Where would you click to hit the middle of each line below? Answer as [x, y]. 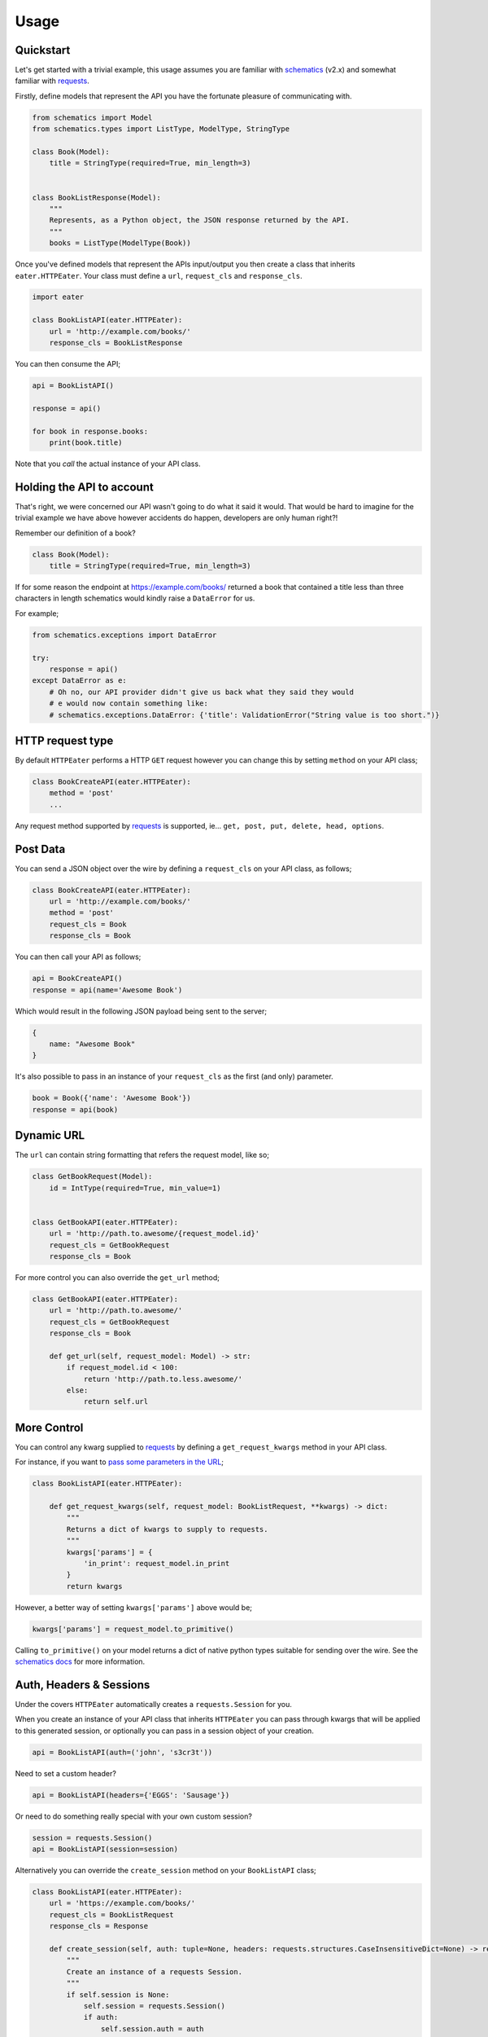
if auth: [101, 2017]
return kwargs [94, 1586]
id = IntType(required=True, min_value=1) [135, 1188]
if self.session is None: [118, 1995]
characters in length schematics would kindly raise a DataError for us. [135, 598]
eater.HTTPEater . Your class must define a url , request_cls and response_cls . [159, 275]
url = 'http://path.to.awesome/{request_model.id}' [155, 1234]
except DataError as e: [80, 681]
